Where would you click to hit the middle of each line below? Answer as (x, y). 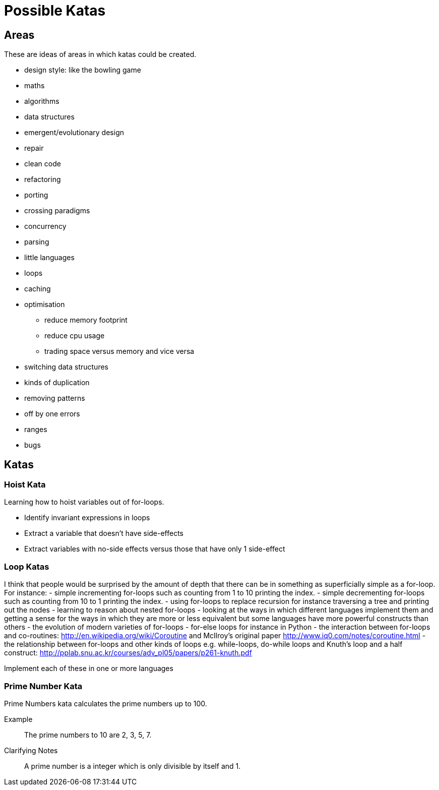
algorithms (42, 101)
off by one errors (52, 414)
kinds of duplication (57, 383)
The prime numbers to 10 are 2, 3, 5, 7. (88, 735)
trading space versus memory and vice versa (119, 351)
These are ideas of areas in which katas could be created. (100, 54)
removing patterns (55, 398)
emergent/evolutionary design (74, 133)
